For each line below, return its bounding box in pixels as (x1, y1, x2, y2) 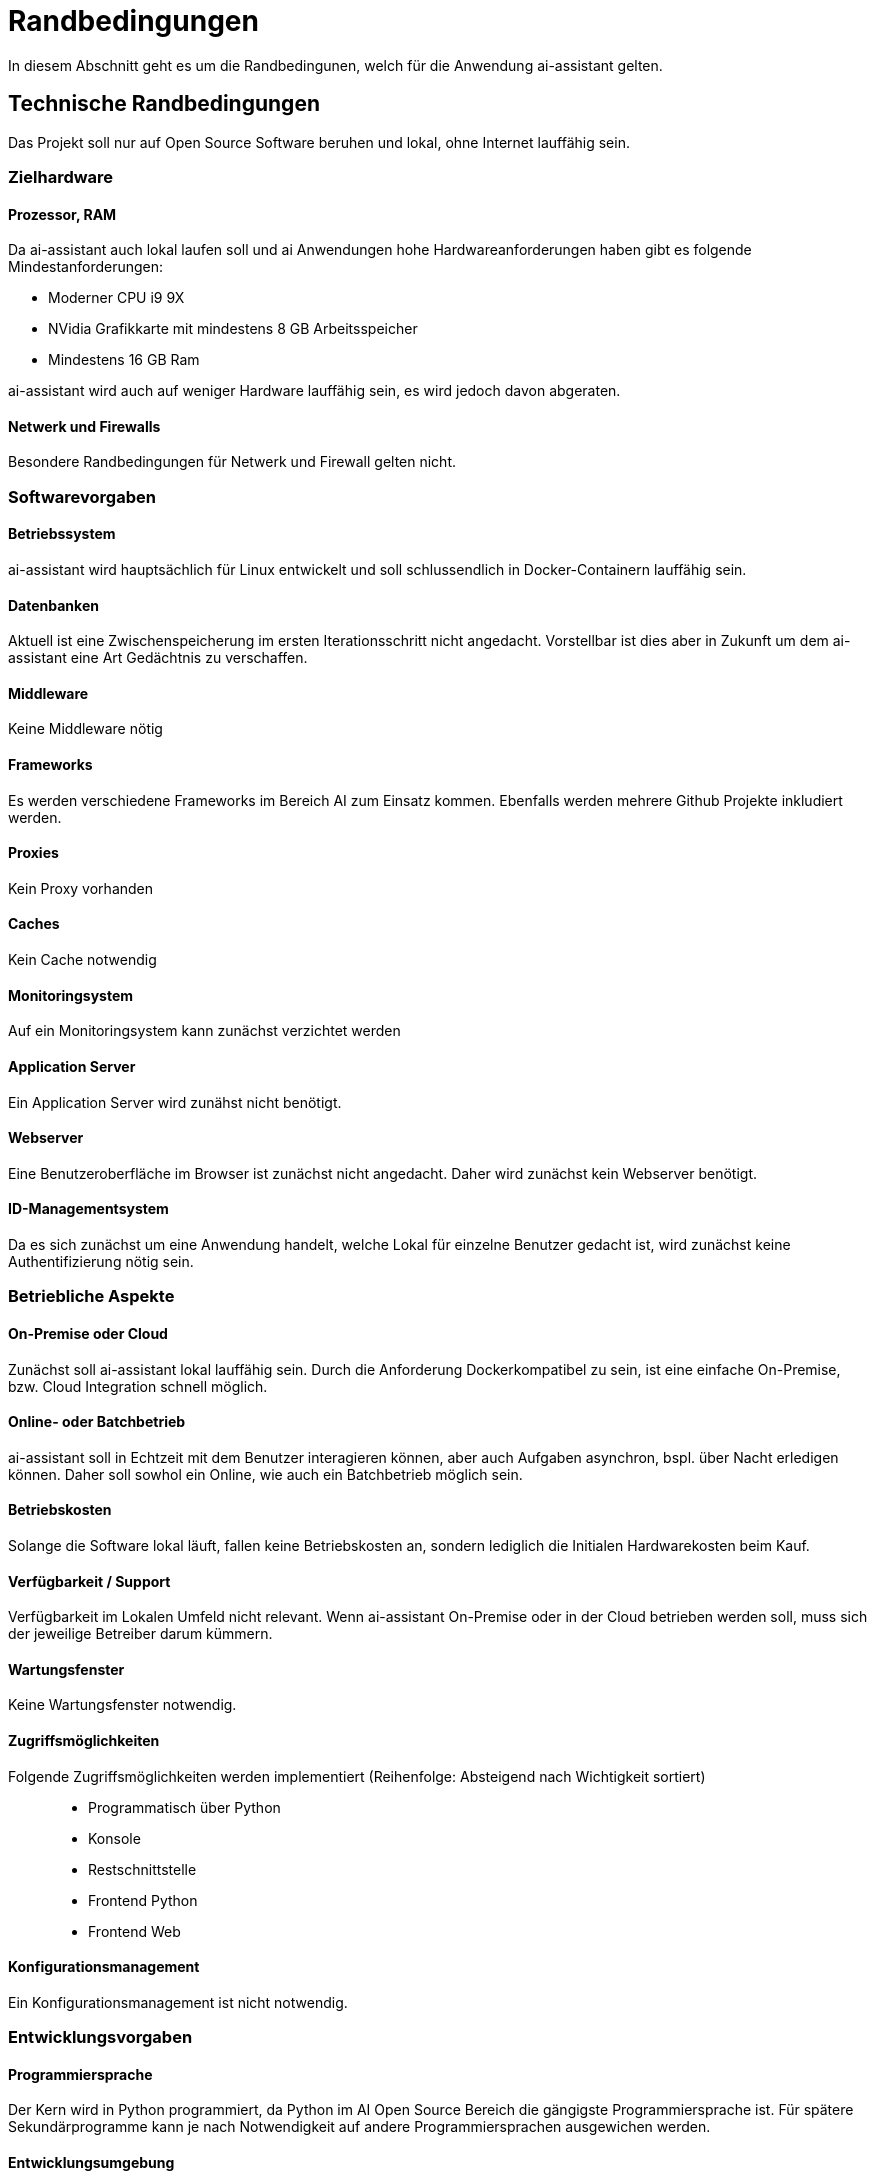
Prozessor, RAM (8, 205, 117, 223)
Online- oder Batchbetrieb (8, 1413, 186, 1431)
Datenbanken (8, 596, 99, 614)
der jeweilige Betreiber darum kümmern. (8, 1625, 273, 1643)
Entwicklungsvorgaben (8, 2027, 193, 2048)
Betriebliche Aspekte (8, 1286, 175, 1307)
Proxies (8, 844, 59, 862)
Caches (8, 915, 60, 933)
